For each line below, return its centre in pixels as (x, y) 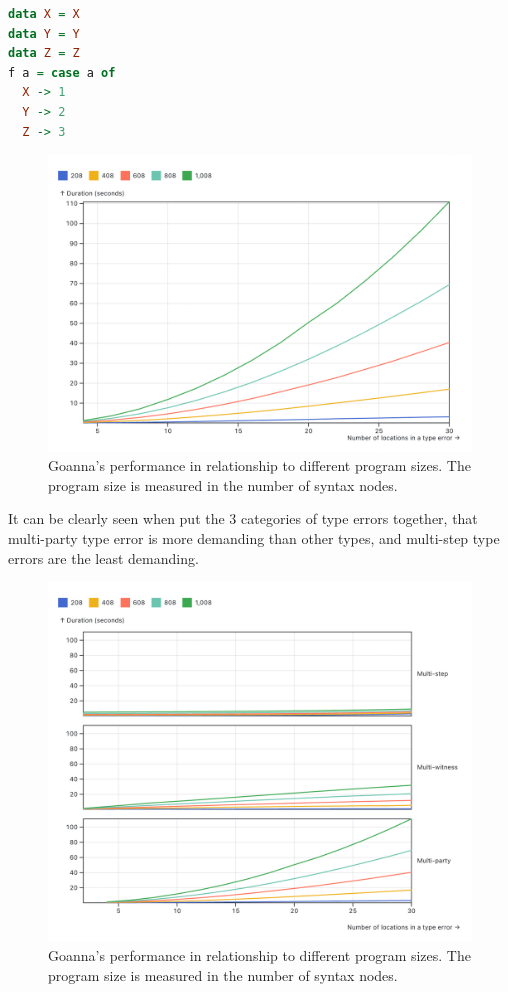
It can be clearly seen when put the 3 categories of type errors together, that (243, 518)
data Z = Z (44, 53)
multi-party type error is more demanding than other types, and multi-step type (254, 538)
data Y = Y (44, 33)
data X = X (44, 14)
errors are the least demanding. (103, 557)
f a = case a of (62, 72)
